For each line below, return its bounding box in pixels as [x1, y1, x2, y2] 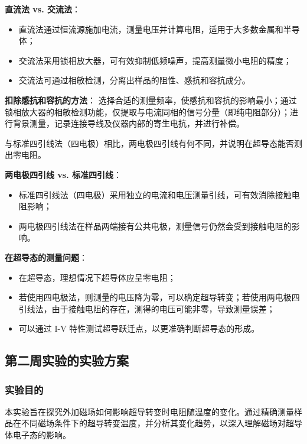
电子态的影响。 [12, 429, 71, 441]
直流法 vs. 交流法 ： [5, 3, 81, 15]
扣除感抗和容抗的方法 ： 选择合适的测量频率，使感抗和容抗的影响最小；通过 [5, 93, 297, 106]
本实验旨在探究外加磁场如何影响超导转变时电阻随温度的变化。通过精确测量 [5, 405, 294, 417]
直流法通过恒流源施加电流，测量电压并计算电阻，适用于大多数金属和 [18, 22, 283, 35]
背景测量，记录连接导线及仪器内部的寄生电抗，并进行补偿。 [12, 117, 244, 129]
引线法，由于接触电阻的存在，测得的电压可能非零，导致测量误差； [18, 302, 275, 315]
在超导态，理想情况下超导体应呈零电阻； [18, 271, 176, 283]
